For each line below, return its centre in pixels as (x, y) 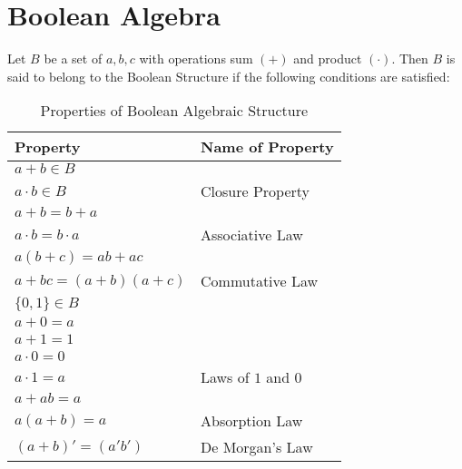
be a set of (73, 59)
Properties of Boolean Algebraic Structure (174, 111)
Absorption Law (252, 421)
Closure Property (256, 191)
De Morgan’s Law (257, 447)
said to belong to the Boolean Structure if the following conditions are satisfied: (229, 76)
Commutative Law (260, 281)
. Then (410, 59)
